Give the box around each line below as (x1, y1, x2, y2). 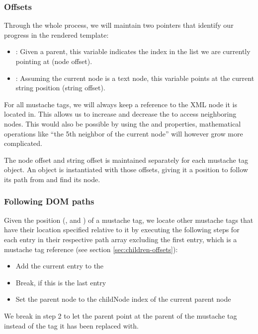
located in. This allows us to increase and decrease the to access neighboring (4, 109, 237, 119)
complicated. (4, 138, 42, 148)
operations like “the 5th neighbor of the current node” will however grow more (4, 128, 243, 138)
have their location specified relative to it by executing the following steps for (4, 224, 240, 235)
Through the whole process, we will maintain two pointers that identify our (4, 20, 234, 30)
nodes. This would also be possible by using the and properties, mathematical (4, 118, 241, 129)
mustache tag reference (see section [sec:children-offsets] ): (4, 244, 178, 254)
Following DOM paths (4, 195, 94, 207)
